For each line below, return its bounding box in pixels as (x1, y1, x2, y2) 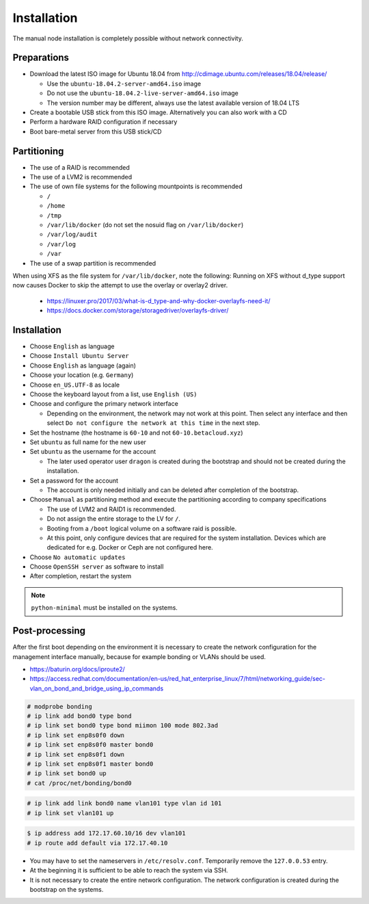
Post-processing (12, 625, 85, 636)
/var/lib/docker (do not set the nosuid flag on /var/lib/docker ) (46, 221, 244, 229)
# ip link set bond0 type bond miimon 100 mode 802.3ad (27, 722, 219, 729)
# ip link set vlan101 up (27, 809, 114, 817)
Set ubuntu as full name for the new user (29, 438, 147, 446)
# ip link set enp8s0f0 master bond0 (27, 741, 154, 749)
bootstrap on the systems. (29, 885, 104, 893)
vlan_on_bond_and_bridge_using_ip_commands (29, 684, 164, 693)
